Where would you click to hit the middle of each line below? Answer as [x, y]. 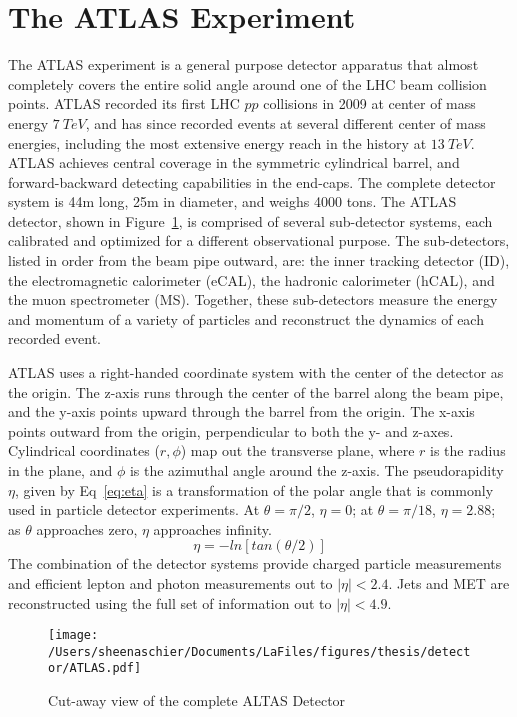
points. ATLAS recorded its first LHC [124, 103]
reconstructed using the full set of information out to [170, 602]
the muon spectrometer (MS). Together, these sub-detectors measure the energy [253, 299]
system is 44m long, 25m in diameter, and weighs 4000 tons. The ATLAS [232, 201]
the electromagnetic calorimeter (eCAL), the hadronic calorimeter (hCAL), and [251, 279]
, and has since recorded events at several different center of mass [285, 122]
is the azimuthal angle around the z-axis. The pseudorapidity [316, 470]
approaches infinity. [212, 528]
